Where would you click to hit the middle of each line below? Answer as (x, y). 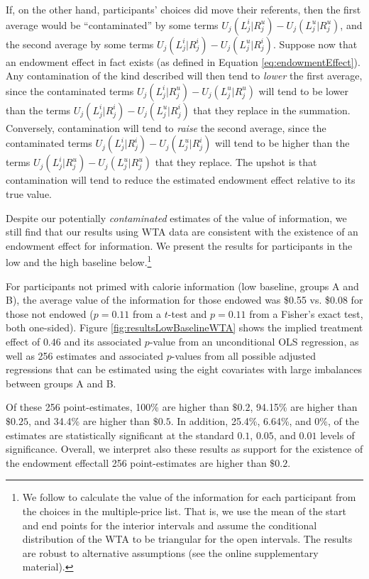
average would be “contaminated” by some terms (112, 24)
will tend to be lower (304, 90)
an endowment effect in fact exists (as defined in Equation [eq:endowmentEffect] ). (183, 61)
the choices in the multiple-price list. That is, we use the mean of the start (184, 511)
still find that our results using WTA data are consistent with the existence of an (182, 232)
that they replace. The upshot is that (236, 162)
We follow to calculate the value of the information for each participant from (189, 497)
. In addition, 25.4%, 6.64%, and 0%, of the (265, 420)
